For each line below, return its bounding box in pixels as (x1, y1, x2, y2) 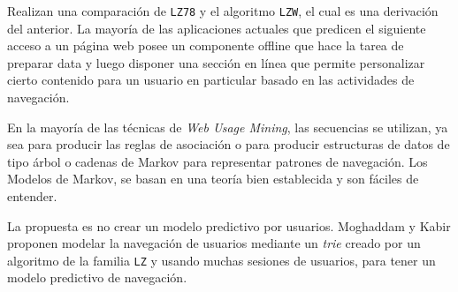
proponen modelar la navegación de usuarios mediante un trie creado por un (7, 234, 421, 252)
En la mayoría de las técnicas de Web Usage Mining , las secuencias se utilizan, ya (7, 117, 448, 136)
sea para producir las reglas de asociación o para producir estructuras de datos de (7, 135, 450, 153)
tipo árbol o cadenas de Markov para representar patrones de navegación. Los (7, 152, 428, 170)
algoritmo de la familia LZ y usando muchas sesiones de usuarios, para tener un (7, 251, 436, 269)
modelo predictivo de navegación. (7, 268, 187, 287)
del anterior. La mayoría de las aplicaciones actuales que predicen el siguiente (7, 19, 426, 37)
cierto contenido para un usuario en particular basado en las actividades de (7, 71, 415, 89)
